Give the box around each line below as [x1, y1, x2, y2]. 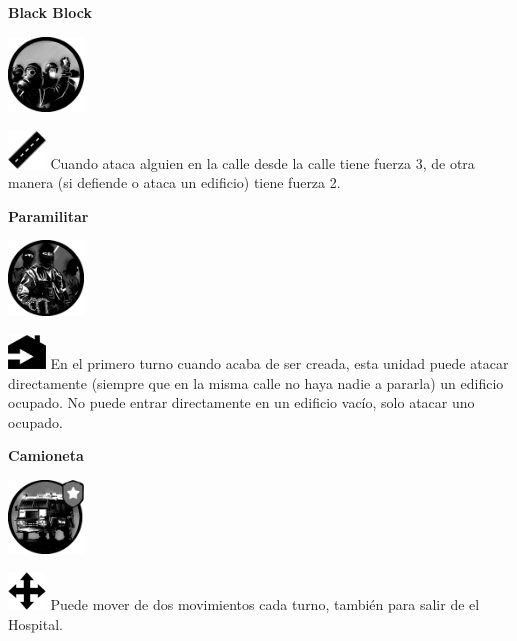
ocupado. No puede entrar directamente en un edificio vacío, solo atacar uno [8, 392, 475, 413]
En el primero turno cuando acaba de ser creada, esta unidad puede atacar [50, 352, 509, 373]
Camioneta [8, 445, 84, 466]
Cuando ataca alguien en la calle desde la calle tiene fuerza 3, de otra [50, 152, 475, 173]
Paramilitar [8, 205, 89, 226]
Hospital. [8, 613, 63, 634]
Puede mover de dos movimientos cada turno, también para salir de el [50, 594, 480, 615]
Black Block [8, 2, 92, 22]
